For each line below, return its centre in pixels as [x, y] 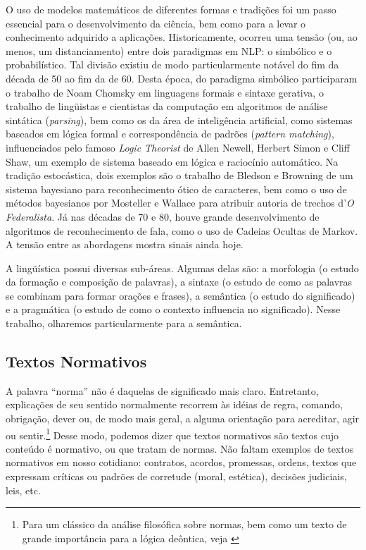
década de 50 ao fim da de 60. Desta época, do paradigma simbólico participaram [182, 78]
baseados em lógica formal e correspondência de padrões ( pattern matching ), [170, 134]
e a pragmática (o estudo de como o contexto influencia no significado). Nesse [173, 309]
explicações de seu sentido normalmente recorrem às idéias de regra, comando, [174, 404]
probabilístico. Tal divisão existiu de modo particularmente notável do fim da [172, 65]
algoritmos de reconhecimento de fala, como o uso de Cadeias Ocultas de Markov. [182, 230]
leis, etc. [23, 490]
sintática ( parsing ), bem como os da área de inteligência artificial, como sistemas [179, 120]
